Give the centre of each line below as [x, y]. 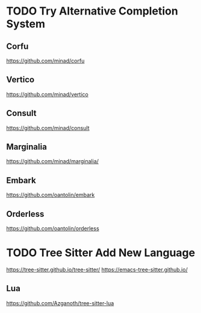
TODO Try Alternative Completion [92, 11]
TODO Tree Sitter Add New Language [101, 253]
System [26, 24]
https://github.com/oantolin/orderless [53, 228]
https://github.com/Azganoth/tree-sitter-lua [60, 303]
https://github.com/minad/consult [48, 127]
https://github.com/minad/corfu [45, 61]
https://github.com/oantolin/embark [51, 195]
